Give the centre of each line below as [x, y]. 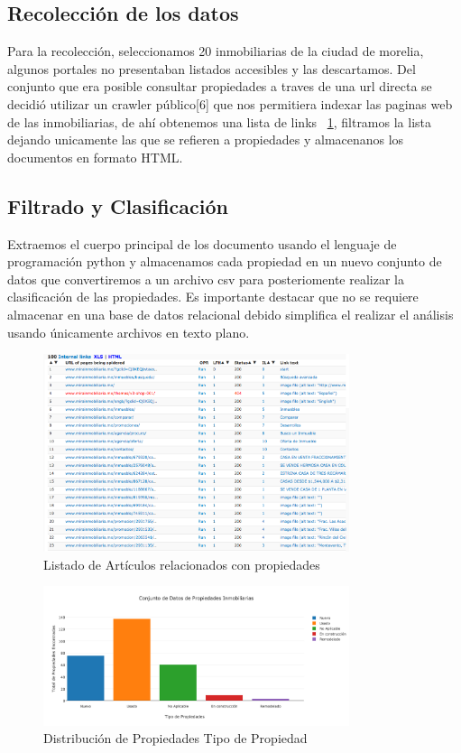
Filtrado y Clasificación [118, 205]
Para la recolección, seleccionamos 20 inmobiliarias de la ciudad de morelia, [216, 51]
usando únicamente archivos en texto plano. [129, 332]
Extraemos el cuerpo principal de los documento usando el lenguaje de [202, 243]
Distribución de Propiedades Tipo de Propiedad [175, 738]
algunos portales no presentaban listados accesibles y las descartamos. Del [212, 68]
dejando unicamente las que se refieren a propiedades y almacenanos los [206, 139]
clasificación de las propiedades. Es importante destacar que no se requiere [213, 297]
